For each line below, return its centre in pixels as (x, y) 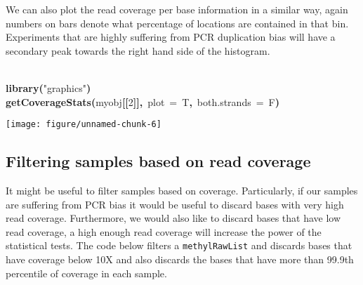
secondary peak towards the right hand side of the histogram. (138, 50)
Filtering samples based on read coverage (158, 161)
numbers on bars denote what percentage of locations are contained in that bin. (177, 23)
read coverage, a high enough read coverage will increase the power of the (164, 231)
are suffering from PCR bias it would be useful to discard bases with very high (175, 204)
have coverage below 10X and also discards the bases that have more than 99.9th (180, 259)
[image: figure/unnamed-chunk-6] (84, 125)
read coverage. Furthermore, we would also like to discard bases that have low (173, 218)
